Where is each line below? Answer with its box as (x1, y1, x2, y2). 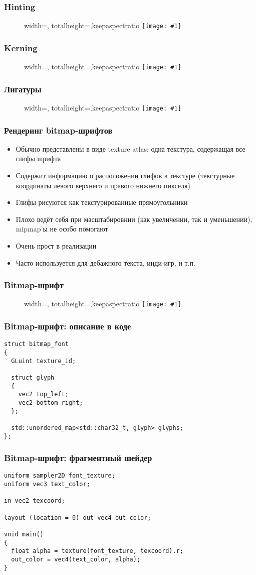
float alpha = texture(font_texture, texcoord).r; (11, 547, 183, 555)
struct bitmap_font (4, 340, 69, 348)
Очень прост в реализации (16, 241, 97, 251)
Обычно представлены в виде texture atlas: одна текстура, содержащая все (16, 143, 245, 154)
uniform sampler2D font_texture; (4, 472, 115, 480)
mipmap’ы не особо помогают (16, 223, 108, 234)
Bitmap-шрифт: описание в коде (4, 319, 131, 332)
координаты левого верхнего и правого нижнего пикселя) (16, 180, 190, 190)
